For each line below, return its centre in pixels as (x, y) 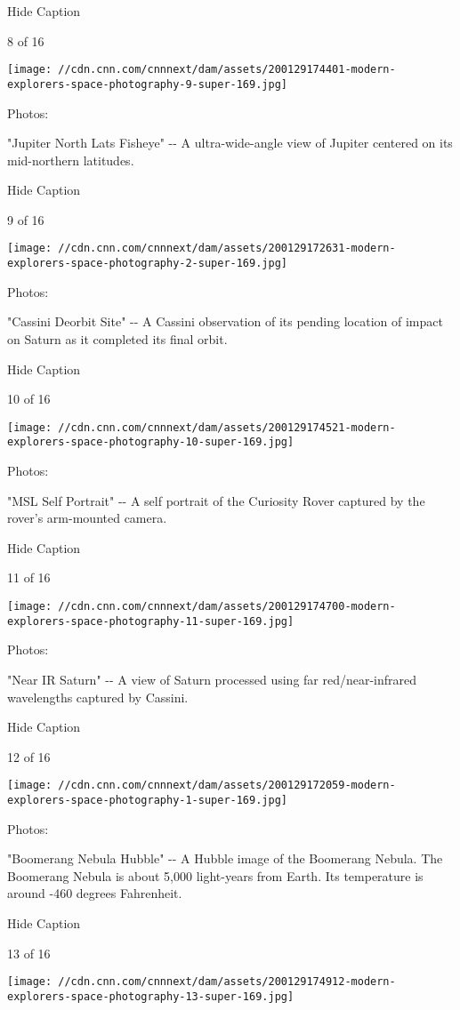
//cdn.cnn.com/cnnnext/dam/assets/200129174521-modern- (227, 427)
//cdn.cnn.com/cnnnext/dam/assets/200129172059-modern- (227, 786)
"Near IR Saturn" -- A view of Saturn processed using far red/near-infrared (212, 679)
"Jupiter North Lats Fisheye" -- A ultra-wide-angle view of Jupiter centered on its (230, 143)
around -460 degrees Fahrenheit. (95, 893)
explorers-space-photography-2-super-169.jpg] (147, 264)
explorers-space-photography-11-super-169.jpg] (151, 621)
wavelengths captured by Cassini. (98, 697)
